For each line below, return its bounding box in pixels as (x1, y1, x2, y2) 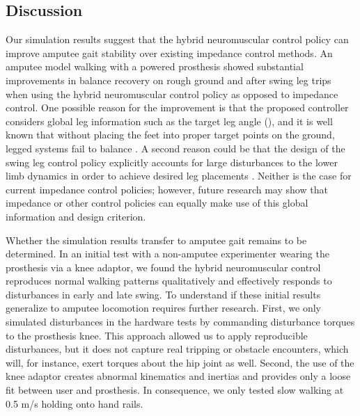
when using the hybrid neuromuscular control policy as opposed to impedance (6, 86, 338, 101)
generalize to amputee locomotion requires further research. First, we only (6, 301, 321, 315)
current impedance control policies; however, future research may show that (6, 182, 328, 196)
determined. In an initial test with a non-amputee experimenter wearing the (6, 246, 329, 261)
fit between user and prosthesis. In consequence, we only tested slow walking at (6, 383, 344, 397)
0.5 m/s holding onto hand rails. (6, 396, 143, 410)
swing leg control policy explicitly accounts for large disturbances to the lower (6, 154, 338, 169)
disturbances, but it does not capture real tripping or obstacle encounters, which (6, 342, 349, 356)
